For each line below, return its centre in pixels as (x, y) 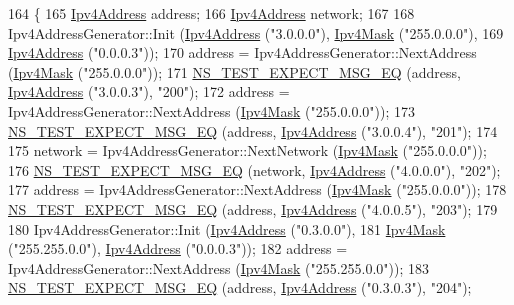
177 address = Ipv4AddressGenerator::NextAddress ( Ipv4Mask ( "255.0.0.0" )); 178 (257, 189)
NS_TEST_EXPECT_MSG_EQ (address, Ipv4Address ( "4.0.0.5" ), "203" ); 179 (253, 208)
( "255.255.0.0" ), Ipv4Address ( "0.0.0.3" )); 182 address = (178, 248)
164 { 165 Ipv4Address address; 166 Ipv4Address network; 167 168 (211, 13)
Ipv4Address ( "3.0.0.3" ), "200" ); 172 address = (149, 91)
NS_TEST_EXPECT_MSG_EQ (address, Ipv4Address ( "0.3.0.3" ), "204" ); (240, 287)
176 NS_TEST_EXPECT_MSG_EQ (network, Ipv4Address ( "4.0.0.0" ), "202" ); (254, 169)
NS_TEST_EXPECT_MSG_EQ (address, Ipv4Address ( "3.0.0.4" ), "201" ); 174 (253, 130)
